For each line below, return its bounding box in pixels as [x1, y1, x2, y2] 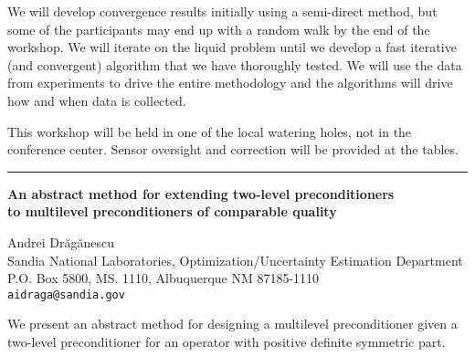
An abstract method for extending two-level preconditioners [7, 184, 395, 203]
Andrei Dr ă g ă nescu [7, 232, 115, 251]
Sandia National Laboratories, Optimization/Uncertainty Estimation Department [7, 250, 463, 269]
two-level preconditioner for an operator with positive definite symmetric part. [7, 331, 446, 351]
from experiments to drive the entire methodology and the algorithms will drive [7, 73, 453, 92]
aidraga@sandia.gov [7, 288, 125, 301]
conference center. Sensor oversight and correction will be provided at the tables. [7, 140, 459, 159]
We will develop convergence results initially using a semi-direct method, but [7, 2, 438, 20]
